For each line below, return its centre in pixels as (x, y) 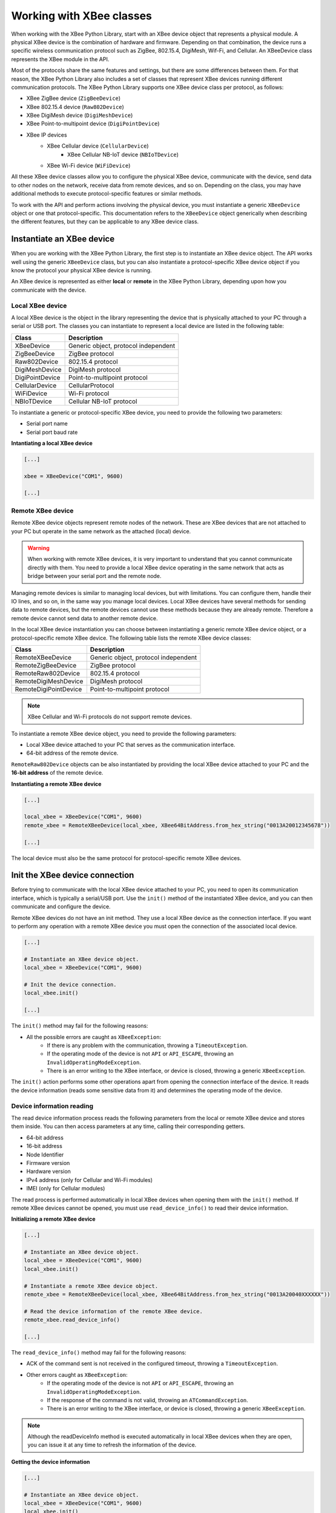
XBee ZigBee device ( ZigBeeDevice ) (74, 98)
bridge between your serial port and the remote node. (94, 576)
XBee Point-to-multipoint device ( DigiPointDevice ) (93, 123)
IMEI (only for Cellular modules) (66, 1189)
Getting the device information (51, 1462)
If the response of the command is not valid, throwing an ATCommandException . (147, 1400)
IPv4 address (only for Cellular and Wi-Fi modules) (90, 1180)
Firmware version (48, 1163)
